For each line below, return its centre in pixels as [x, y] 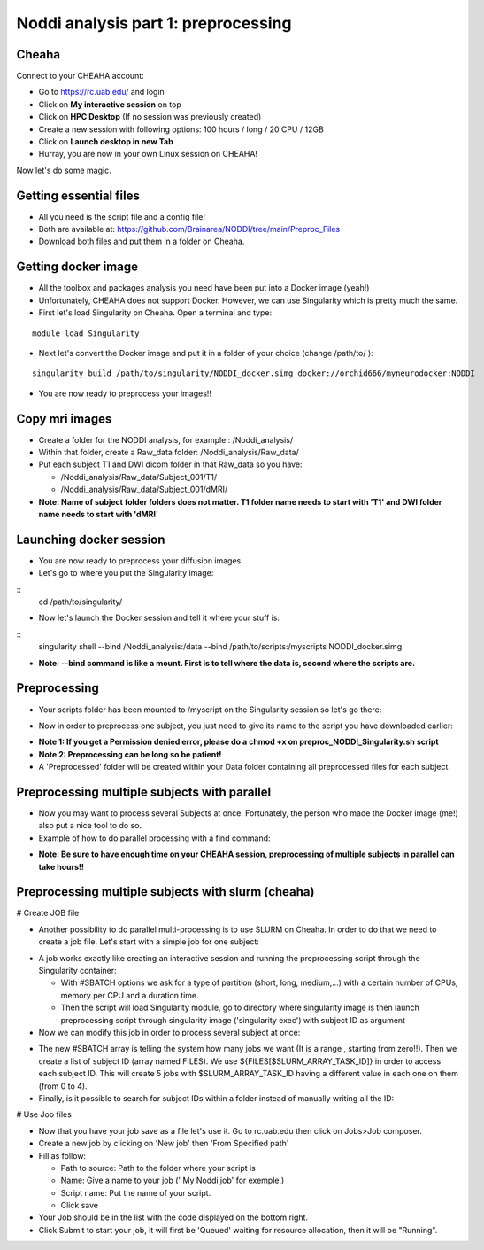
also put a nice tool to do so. [90, 826]
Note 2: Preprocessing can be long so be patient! [130, 754]
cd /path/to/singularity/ [81, 602]
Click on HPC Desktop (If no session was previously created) [150, 117]
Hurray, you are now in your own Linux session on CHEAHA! [148, 154]
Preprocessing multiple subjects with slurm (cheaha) [165, 892]
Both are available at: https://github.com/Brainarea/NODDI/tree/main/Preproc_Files [189, 229]
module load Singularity [86, 333]
